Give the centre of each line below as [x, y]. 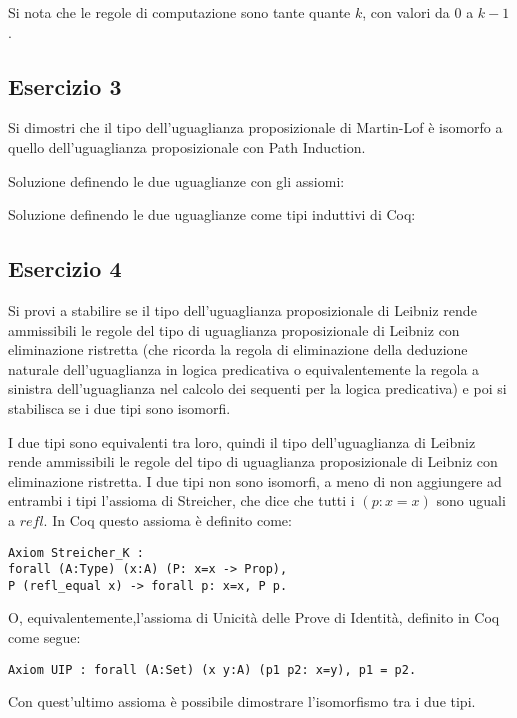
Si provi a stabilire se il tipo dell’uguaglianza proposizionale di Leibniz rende [242, 309]
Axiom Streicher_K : [76, 552]
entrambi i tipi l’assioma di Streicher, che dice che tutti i [181, 500]
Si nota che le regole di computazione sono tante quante [179, 12]
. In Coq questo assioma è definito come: [167, 519]
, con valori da [406, 12]
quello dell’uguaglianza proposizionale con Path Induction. [187, 146]
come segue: [44, 637]
